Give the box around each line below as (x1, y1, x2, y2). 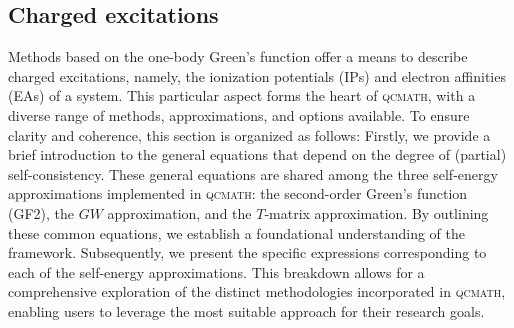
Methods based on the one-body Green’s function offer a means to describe (8, 46, 468, 67)
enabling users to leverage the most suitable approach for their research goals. (8, 300, 485, 321)
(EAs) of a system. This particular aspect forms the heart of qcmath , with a (8, 85, 476, 106)
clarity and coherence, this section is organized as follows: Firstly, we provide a (8, 124, 491, 145)
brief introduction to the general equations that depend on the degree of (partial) (8, 144, 507, 165)
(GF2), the (8, 202, 75, 223)
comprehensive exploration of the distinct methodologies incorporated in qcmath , (8, 281, 506, 302)
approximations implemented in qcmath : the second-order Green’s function (8, 183, 468, 204)
